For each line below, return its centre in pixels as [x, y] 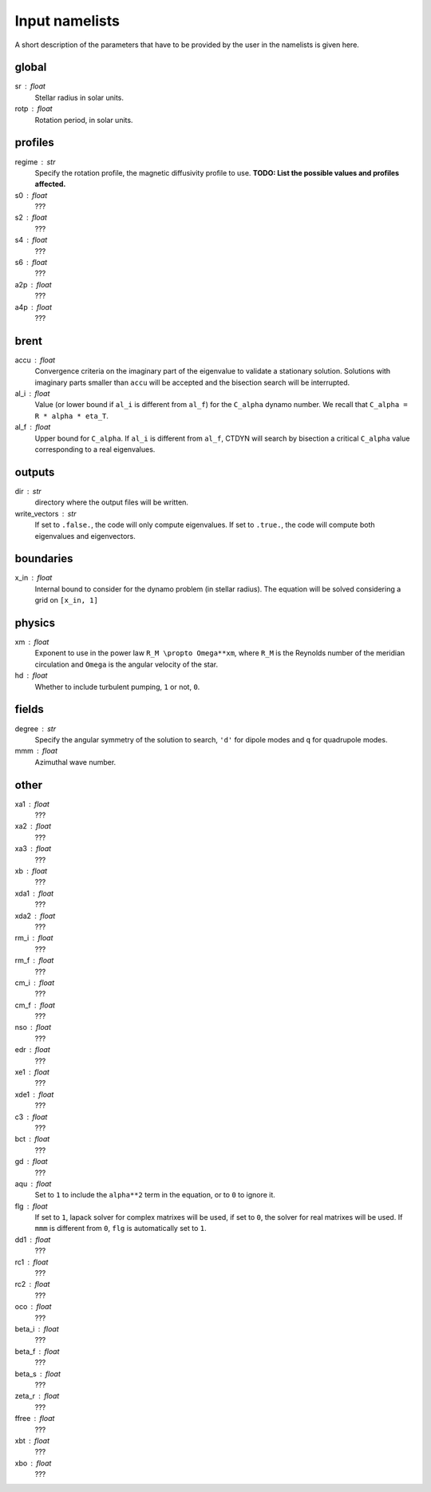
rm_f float [34, 960]
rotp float [34, 109]
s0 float [31, 195]
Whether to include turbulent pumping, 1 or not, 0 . [117, 687]
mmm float [36, 751]
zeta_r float [37, 1396]
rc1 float [32, 1262]
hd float [31, 675]
